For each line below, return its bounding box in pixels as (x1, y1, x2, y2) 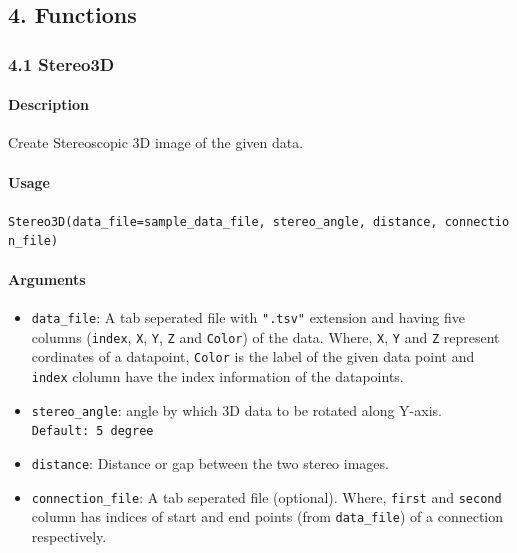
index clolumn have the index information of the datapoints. (31, 365, 404, 386)
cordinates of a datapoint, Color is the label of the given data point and (31, 346, 475, 367)
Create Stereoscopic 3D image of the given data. (8, 132, 304, 153)
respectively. (31, 525, 107, 546)
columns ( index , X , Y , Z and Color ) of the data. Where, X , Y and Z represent (31, 326, 500, 347)
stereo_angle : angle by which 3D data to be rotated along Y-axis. (31, 399, 442, 420)
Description (8, 94, 90, 115)
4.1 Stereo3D (8, 51, 115, 76)
